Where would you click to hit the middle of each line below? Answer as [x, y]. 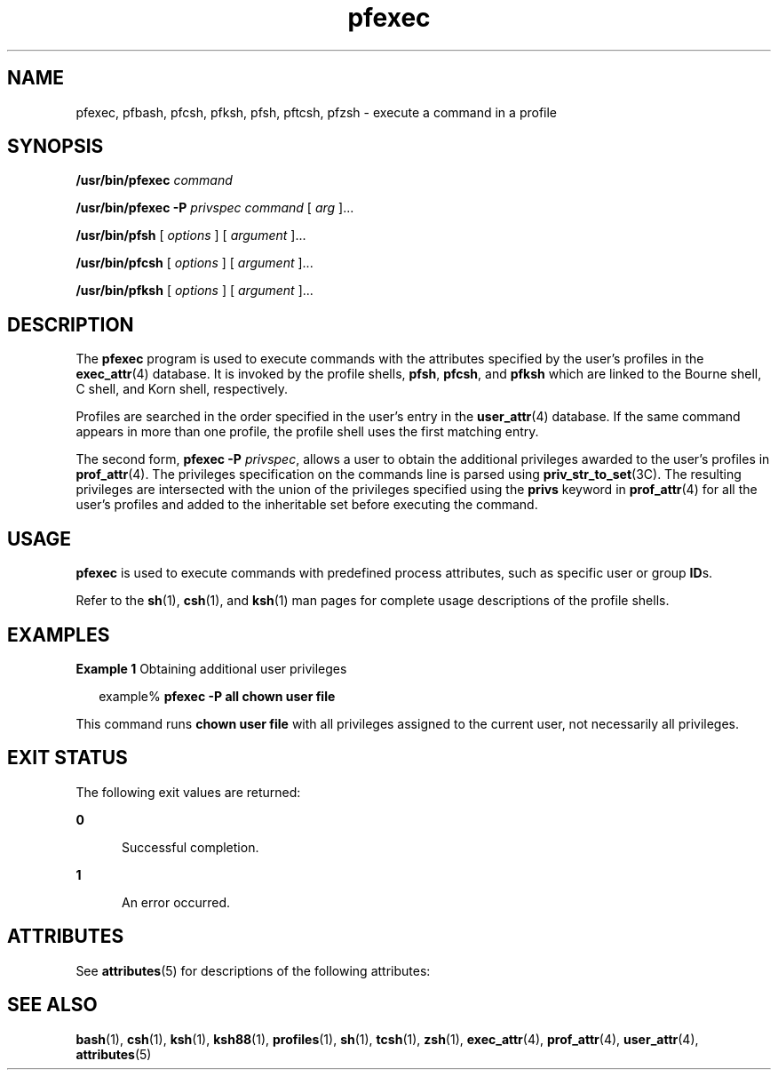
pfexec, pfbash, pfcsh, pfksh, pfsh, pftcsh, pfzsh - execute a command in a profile [317, 112]
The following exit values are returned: [188, 792]
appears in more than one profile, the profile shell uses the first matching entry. [307, 432]
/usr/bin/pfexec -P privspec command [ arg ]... [215, 208]
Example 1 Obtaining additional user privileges [211, 668]
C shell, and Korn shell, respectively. [182, 389]
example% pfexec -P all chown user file [217, 696]
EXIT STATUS [67, 758]
